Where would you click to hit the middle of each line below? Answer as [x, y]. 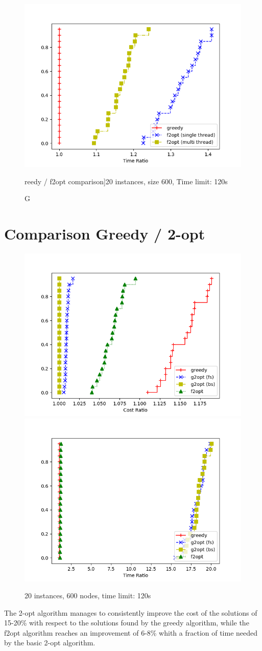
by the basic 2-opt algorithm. [50, 643]
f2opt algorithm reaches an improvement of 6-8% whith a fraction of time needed [131, 632]
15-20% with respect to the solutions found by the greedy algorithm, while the [127, 623]
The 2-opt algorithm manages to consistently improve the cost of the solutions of [131, 612]
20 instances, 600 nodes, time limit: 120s [88, 595]
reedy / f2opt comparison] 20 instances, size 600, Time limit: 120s [126, 181]
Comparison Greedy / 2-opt [105, 233]
